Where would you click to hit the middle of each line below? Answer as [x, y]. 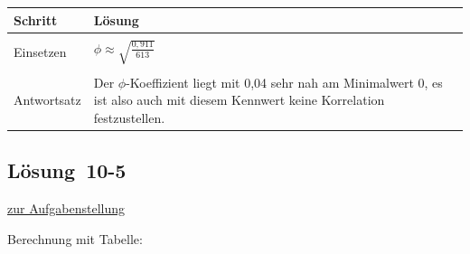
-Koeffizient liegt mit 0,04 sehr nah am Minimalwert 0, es [284, 82]
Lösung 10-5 [67, 170]
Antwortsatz [47, 100]
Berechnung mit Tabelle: [75, 238]
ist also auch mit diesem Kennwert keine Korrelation [239, 100]
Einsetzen [40, 51]
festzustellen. [129, 117]
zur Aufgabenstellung [66, 208]
